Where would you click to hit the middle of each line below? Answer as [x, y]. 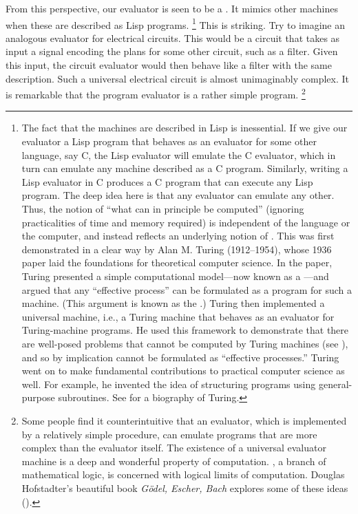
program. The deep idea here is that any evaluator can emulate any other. [178, 195]
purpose [38, 397]
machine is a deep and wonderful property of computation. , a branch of [174, 461]
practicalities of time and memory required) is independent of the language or [186, 222]
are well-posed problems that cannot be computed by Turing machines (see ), [185, 343]
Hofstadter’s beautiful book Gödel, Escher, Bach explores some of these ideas [185, 488]
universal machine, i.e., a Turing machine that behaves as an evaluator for [178, 316]
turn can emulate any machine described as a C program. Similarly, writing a [185, 168]
